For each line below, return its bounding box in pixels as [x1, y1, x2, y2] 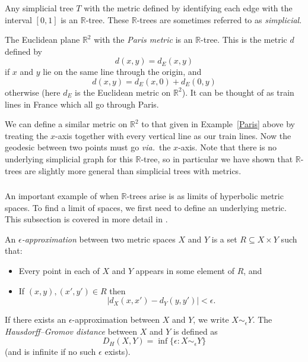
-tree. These [85, 13, 129, 26]
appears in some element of [135, 265, 234, 277]
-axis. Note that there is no [178, 141, 277, 153]
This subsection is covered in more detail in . [5, 213, 168, 225]
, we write [193, 313, 229, 326]
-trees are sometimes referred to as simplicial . [136, 13, 302, 26]
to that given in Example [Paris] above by [141, 118, 295, 130]
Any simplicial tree [5, 2, 74, 14]
